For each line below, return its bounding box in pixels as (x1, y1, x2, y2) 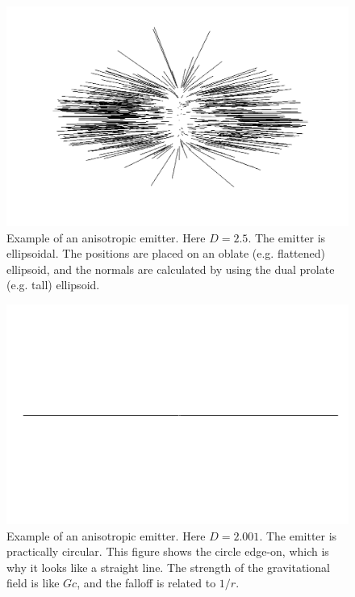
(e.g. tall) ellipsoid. (6, 276, 100, 293)
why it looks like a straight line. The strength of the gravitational (6, 558, 330, 575)
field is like (6, 574, 60, 591)
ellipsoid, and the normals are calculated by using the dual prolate (6, 260, 335, 277)
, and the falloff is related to (77, 574, 216, 591)
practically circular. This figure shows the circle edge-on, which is (6, 543, 329, 560)
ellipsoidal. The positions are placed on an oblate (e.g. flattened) (6, 245, 326, 262)
